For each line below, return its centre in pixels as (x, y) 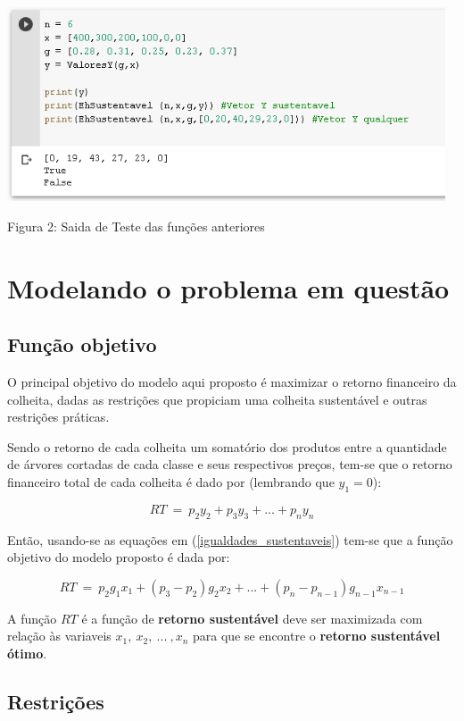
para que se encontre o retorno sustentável (317, 636)
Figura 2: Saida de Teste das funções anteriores (136, 226)
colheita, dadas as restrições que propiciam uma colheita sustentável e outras (217, 399)
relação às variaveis (59, 636)
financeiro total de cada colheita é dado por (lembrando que (171, 482)
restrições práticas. (58, 417)
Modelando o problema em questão (228, 287)
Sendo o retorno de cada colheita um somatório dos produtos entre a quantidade (227, 446)
